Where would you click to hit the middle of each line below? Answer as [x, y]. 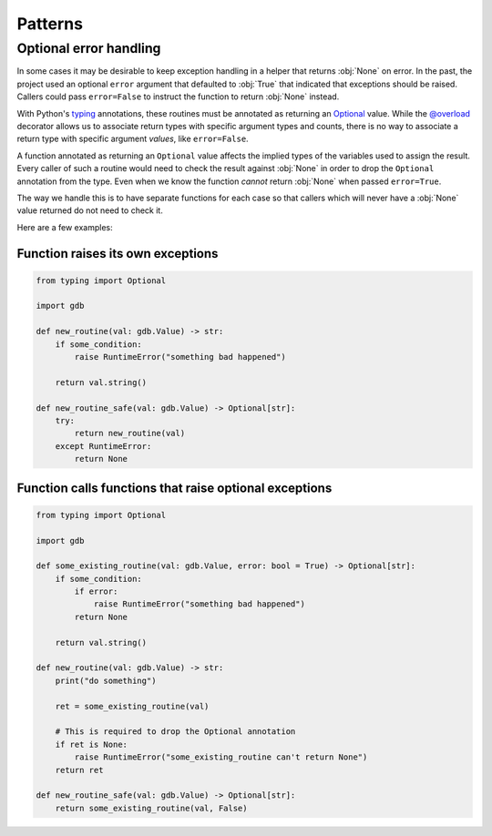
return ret [79, 770]
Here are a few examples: [65, 227]
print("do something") [106, 680]
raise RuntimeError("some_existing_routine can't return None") [221, 757]
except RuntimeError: [103, 446]
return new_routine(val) [130, 433]
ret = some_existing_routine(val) [132, 706]
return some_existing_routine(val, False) [151, 808]
